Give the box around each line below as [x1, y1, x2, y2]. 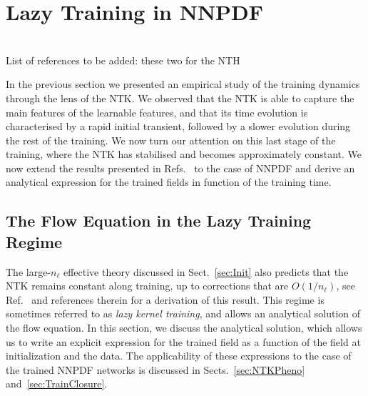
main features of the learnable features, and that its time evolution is [6, 104, 308, 119]
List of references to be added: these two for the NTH [6, 52, 240, 67]
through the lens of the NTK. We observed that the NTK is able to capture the [6, 90, 354, 105]
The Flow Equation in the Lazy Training [6, 209, 312, 232]
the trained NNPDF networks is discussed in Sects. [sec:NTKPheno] [6, 362, 305, 377]
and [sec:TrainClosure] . [6, 376, 108, 391]
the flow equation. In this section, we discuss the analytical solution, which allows [6, 320, 362, 335]
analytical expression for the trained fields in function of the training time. [6, 174, 332, 189]
